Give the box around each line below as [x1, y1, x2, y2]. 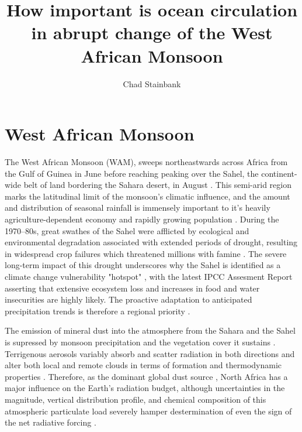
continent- [261, 167, 297, 179]
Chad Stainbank [123, 77, 181, 90]
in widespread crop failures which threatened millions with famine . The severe [5, 247, 287, 259]
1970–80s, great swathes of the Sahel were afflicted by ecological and [5, 224, 249, 236]
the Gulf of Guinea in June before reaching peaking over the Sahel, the [5, 167, 259, 179]
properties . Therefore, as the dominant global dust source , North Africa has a [5, 370, 288, 382]
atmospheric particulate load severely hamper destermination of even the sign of [5, 404, 292, 417]
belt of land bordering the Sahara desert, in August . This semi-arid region [23, 179, 291, 191]
